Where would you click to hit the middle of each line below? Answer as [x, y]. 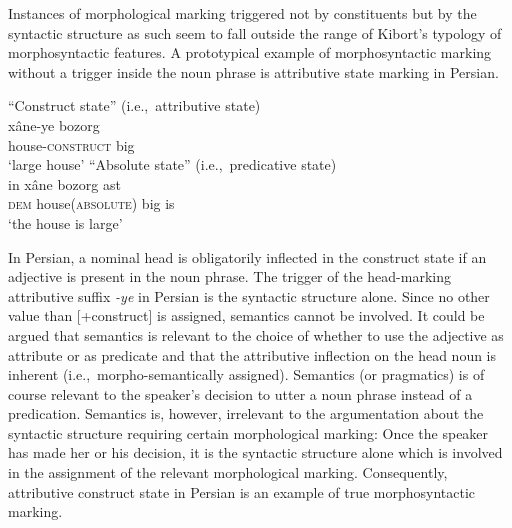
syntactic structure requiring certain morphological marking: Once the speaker [248, 432]
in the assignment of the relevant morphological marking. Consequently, [228, 472]
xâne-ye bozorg [54, 124]
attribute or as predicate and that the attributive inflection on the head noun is [252, 354]
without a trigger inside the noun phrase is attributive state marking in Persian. [253, 71]
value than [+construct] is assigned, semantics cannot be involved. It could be [246, 315]
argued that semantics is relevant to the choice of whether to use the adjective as [256, 334]
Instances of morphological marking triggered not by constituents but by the [242, 13]
